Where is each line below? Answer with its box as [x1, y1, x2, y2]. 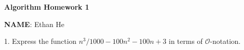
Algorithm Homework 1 [4, 2, 90, 12]
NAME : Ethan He [4, 18, 65, 29]
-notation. [210, 36, 241, 46]
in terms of [169, 36, 203, 46]
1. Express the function [4, 36, 76, 46]
